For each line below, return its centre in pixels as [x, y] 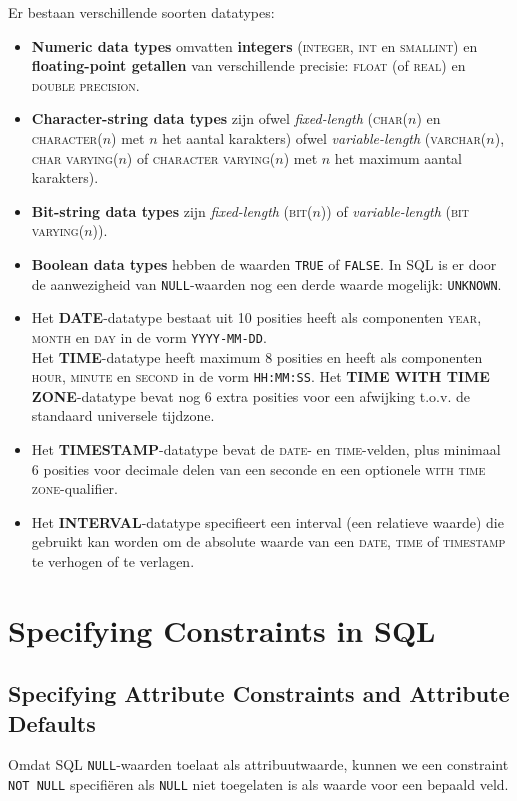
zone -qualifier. [75, 488]
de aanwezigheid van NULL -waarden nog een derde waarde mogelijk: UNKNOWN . [266, 283]
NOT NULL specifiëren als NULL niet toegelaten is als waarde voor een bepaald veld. [258, 784]
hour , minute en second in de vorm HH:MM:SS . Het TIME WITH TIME [260, 376]
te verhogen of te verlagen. [113, 560]
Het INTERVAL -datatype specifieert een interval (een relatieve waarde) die [267, 521]
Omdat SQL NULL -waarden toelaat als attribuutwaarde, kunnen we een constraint [258, 764]
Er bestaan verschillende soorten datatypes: [141, 12]
